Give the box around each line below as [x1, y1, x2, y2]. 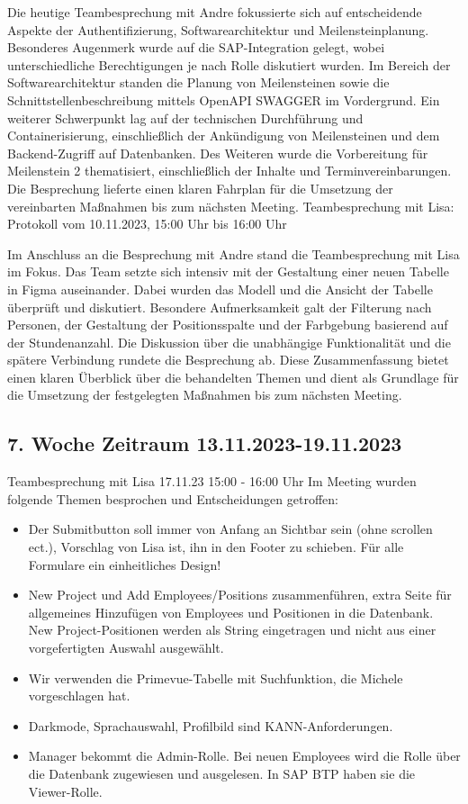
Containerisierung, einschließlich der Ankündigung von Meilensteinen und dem [7, 126, 440, 145]
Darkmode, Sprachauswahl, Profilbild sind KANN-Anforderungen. [28, 716, 393, 735]
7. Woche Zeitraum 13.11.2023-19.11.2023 [7, 429, 402, 457]
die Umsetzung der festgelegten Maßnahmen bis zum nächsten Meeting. [7, 385, 402, 404]
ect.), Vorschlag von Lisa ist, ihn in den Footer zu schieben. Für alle [28, 538, 404, 556]
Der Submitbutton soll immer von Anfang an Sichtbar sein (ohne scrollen [28, 519, 433, 538]
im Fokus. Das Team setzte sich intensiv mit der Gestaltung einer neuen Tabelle [7, 262, 449, 281]
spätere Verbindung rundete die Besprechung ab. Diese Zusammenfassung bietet [7, 350, 449, 369]
